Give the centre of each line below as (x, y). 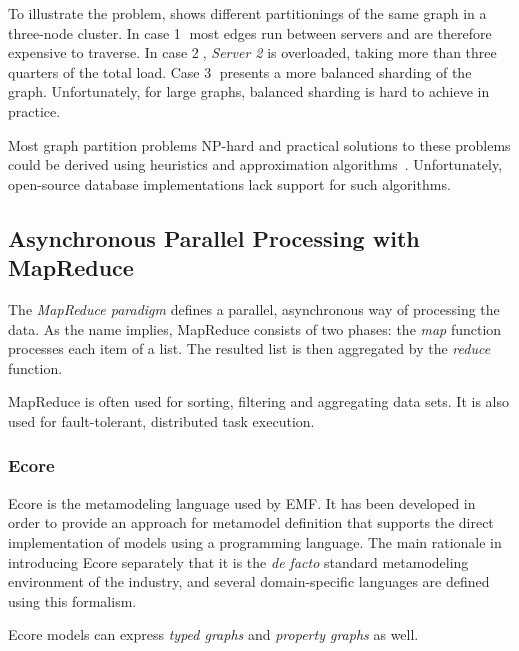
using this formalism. (72, 600)
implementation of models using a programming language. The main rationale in (255, 541)
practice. (34, 110)
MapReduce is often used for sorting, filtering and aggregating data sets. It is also (259, 401)
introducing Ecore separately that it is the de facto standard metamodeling (238, 561)
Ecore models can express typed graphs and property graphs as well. (213, 634)
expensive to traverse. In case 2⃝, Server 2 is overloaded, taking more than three (252, 52)
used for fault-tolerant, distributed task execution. (161, 420)
